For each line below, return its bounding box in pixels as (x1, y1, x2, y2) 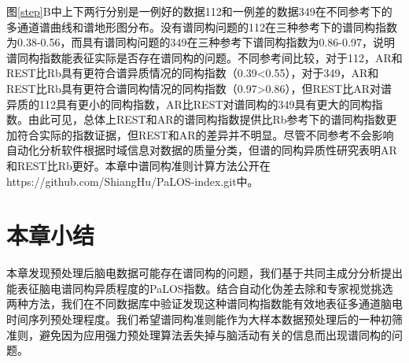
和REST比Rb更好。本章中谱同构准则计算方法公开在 (6, 157, 271, 173)
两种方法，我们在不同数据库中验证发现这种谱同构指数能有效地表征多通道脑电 (6, 295, 403, 312)
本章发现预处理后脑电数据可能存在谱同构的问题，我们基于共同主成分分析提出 (6, 265, 403, 281)
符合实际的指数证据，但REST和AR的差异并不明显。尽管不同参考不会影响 (17, 126, 394, 143)
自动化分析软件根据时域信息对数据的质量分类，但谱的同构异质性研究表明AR (6, 142, 397, 158)
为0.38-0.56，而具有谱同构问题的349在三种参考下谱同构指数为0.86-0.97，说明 (6, 34, 395, 50)
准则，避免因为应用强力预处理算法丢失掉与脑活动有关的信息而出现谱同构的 (6, 326, 392, 343)
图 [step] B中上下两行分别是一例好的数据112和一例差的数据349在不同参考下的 (6, 3, 392, 19)
